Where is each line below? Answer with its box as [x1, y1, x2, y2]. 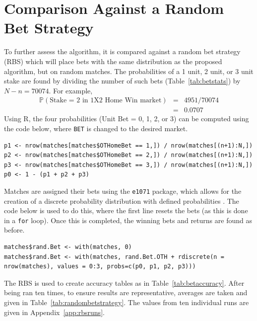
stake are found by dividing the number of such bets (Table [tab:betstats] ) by [4, 76, 241, 86]
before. [4, 225, 25, 235]
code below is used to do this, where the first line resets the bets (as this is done [4, 205, 248, 216]
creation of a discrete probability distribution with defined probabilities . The [4, 195, 239, 206]
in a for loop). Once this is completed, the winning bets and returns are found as [4, 215, 252, 225]
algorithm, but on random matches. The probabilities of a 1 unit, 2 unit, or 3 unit [4, 66, 254, 76]
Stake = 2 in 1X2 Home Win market [50, 97, 162, 104]
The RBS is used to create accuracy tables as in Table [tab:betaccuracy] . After [4, 277, 245, 288]
